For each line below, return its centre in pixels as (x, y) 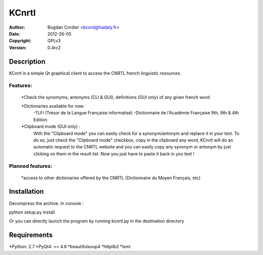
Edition (40, 120)
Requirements (31, 235)
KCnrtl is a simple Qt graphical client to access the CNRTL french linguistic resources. (95, 73)
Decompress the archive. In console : (46, 203)
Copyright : (20, 41)
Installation (26, 191)
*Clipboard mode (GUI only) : (51, 127)
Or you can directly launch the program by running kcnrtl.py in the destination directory (97, 221)
